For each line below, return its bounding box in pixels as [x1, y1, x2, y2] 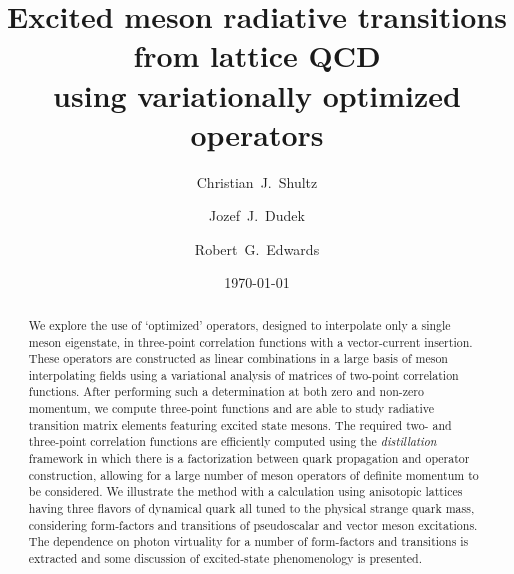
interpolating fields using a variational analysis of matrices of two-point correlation [28, 366, 459, 383]
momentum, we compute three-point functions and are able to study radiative [28, 400, 434, 417]
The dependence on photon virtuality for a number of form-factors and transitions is [28, 533, 469, 550]
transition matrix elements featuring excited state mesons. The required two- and [28, 416, 452, 433]
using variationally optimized [53, 74, 461, 115]
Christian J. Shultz [196, 171, 318, 192]
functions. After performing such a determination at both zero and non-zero [28, 383, 424, 400]
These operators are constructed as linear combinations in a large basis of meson [28, 350, 448, 367]
